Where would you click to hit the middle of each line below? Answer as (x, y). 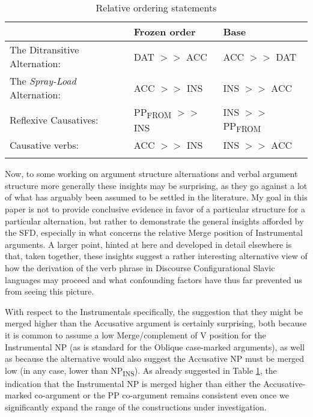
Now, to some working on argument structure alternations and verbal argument (151, 174)
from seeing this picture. (50, 291)
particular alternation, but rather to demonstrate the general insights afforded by (154, 220)
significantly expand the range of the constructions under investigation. (136, 407)
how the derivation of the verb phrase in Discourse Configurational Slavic (140, 267)
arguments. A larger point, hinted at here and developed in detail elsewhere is (148, 244)
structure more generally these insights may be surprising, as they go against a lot (156, 185)
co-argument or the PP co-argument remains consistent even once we (162, 395)
